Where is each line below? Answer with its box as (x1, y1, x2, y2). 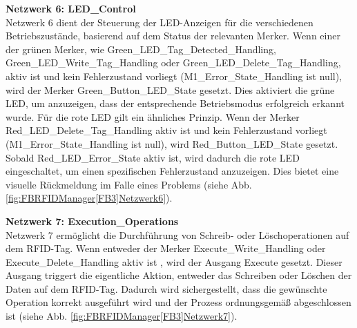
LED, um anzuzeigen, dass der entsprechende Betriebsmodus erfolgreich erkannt (6, 96, 345, 110)
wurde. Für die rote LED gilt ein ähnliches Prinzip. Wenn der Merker (6, 109, 300, 124)
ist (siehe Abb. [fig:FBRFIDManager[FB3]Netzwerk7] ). (6, 309, 238, 323)
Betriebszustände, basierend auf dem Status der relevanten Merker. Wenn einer (6, 28, 340, 43)
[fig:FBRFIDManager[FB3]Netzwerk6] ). (6, 191, 173, 205)
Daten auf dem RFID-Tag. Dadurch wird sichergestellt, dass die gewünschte (6, 281, 327, 296)
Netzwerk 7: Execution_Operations (6, 213, 179, 228)
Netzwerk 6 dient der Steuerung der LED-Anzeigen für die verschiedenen (6, 15, 313, 29)
